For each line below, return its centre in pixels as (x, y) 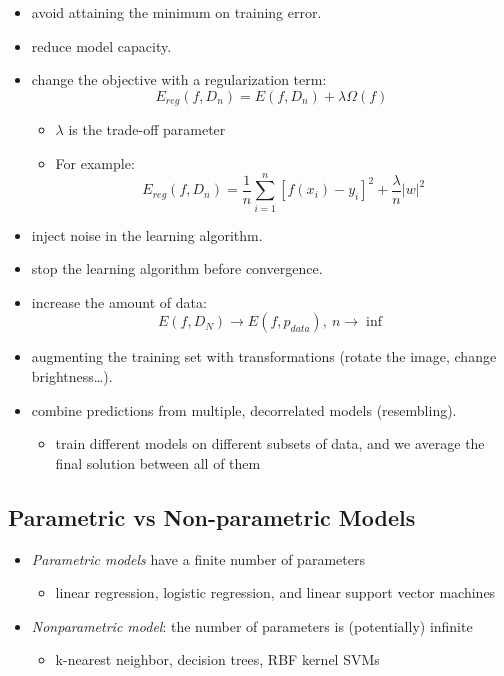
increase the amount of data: (119, 301)
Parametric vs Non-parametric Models (212, 516)
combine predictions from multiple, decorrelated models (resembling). (244, 409)
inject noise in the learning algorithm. (147, 234)
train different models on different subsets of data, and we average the (270, 443)
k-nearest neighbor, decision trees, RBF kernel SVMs (217, 659)
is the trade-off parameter (147, 129)
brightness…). (72, 375)
